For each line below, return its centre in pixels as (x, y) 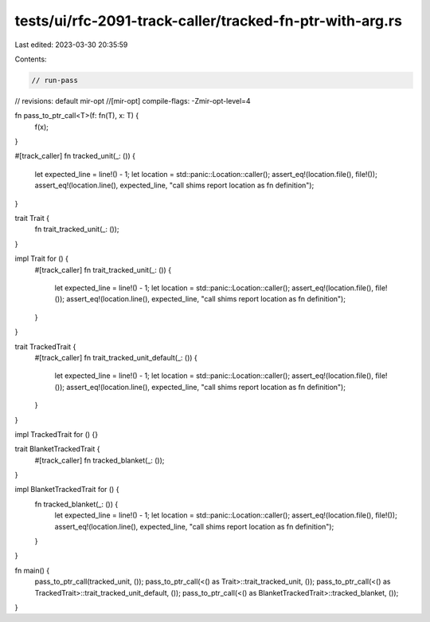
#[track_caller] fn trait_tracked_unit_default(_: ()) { (116, 357)
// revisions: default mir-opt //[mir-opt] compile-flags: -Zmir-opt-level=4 (133, 100)
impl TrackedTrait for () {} (57, 434)
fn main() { (32, 570)
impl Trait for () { (42, 258)
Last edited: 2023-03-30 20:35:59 (71, 45)
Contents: (31, 59)
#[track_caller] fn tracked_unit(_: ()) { (75, 156)
